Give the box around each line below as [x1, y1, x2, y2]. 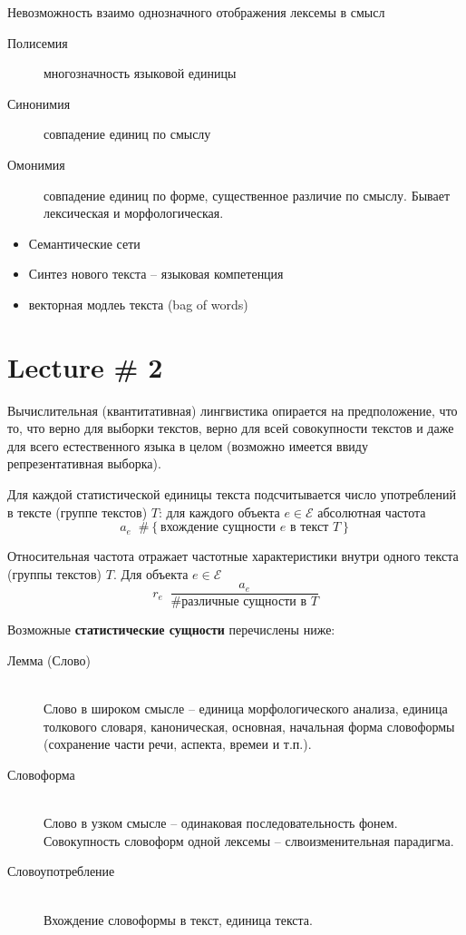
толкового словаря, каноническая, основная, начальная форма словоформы [44, 716, 455, 735]
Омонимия [7, 154, 65, 173]
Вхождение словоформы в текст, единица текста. [44, 910, 313, 929]
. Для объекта [112, 564, 189, 583]
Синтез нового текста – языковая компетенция [28, 264, 284, 283]
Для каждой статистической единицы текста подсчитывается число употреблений [7, 485, 456, 504]
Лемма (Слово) [7, 651, 91, 670]
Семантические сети [28, 233, 141, 252]
